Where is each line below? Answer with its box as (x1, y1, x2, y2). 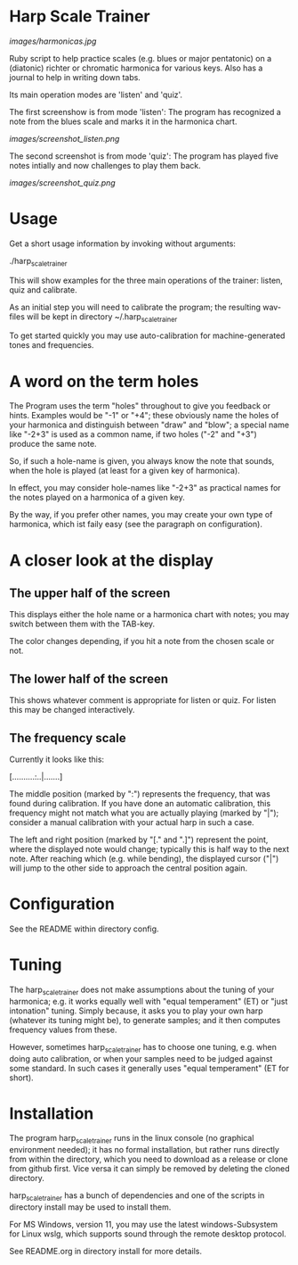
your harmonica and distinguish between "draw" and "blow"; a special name (9, 419, 290, 430)
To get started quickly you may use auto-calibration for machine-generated (9, 330, 286, 341)
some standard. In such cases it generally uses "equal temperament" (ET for (9, 1062, 290, 1073)
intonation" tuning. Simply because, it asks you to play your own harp (9, 1005, 264, 1016)
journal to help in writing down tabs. (9, 71, 141, 82)
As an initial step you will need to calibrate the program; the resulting (9, 302, 261, 312)
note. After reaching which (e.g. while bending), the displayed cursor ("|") (9, 854, 279, 864)
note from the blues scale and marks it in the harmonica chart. (9, 116, 238, 127)
